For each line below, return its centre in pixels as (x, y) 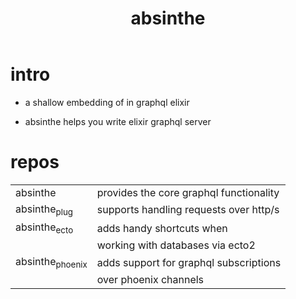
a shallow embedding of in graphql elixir (107, 102)
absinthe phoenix (51, 263)
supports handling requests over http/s (188, 210)
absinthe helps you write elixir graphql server (118, 121)
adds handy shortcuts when (162, 228)
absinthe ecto (44, 228)
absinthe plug (44, 210)
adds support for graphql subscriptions (189, 262)
